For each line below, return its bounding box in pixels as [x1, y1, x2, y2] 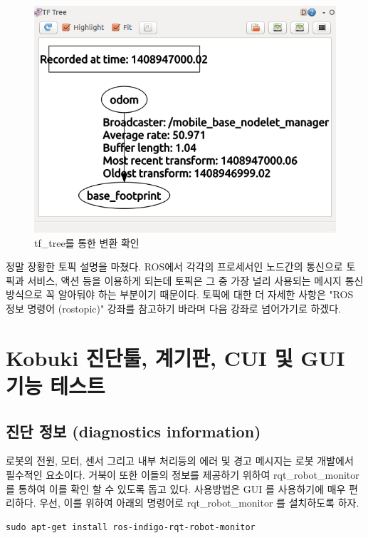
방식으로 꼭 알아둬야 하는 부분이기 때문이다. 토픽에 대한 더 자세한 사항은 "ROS [6, 287, 354, 302]
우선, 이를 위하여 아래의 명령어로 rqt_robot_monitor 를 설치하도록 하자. [39, 495, 359, 510]
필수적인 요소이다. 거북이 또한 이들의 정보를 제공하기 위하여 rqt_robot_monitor [6, 467, 359, 482]
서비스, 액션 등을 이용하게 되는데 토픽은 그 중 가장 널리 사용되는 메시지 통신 [27, 273, 364, 288]
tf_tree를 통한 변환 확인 [34, 235, 140, 250]
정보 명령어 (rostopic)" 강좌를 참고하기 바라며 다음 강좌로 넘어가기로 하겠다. [6, 300, 341, 315]
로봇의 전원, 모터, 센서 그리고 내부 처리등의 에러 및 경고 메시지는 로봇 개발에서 [6, 453, 354, 468]
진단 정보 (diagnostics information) [6, 420, 261, 442]
